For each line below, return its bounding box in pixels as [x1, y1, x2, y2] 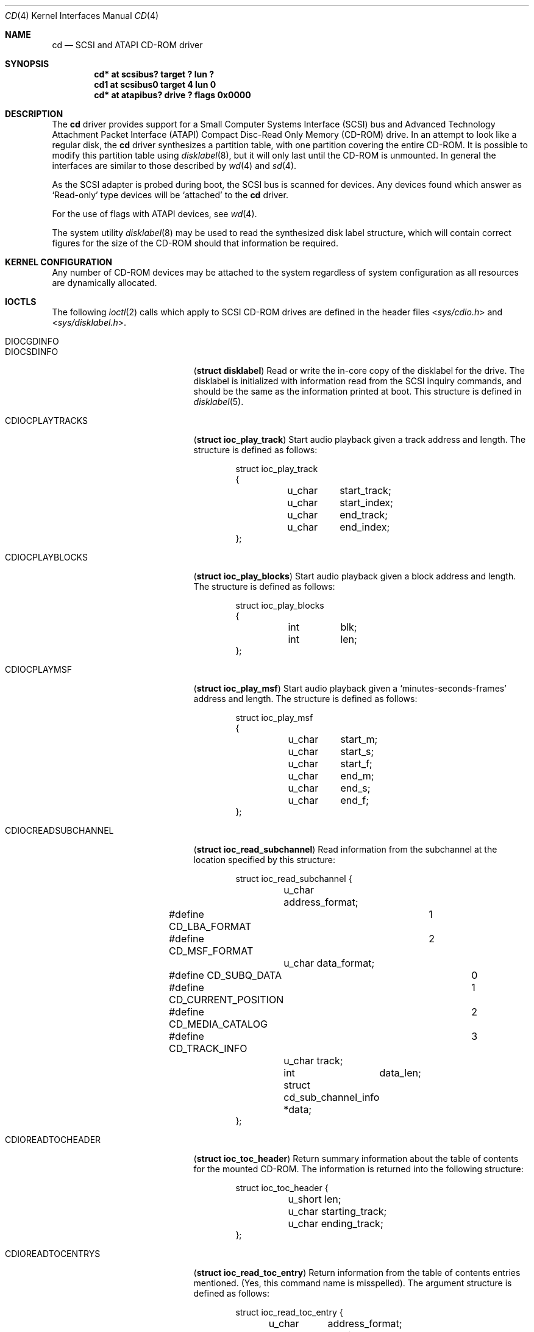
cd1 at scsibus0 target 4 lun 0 [94, 79, 216, 90]
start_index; [340, 496, 393, 509]
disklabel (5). [193, 396, 244, 407]
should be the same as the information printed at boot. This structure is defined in [193, 386, 522, 396]
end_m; [340, 770, 374, 782]
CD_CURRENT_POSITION [168, 994, 284, 1006]
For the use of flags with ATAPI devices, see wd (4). [52, 209, 257, 219]
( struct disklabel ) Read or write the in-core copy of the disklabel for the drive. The [193, 365, 525, 376]
